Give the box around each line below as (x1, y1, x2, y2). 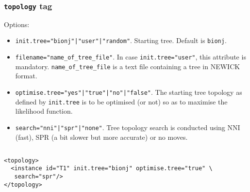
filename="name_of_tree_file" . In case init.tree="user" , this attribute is (15, 52, 246, 62)
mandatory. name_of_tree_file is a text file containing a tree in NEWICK (15, 61, 240, 71)
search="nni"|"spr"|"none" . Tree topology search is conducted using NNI (15, 122, 240, 132)
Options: (4, 19, 30, 29)
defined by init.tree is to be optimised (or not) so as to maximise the (15, 96, 228, 106)
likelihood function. (15, 106, 73, 116)
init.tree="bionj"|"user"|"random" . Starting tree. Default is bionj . (15, 35, 227, 45)
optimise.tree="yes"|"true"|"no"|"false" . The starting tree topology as (15, 87, 242, 97)
